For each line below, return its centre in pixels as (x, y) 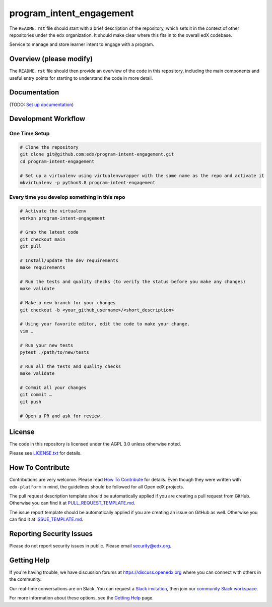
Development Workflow (47, 119)
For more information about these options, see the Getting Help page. (81, 598)
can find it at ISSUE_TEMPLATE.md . (46, 519)
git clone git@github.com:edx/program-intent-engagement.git (97, 154)
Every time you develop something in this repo (67, 197)
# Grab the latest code (49, 232)
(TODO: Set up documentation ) (42, 104)
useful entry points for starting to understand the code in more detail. (81, 78)
